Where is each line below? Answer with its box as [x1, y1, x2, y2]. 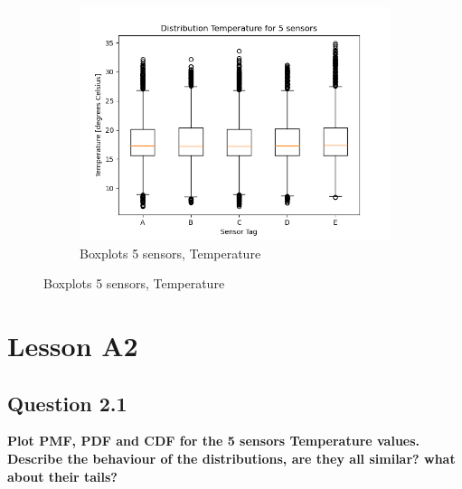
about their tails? [7, 466, 118, 485]
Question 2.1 [7, 389, 127, 417]
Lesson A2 [7, 326, 138, 363]
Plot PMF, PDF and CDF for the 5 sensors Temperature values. [7, 431, 420, 450]
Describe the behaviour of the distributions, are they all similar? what [7, 448, 456, 467]
